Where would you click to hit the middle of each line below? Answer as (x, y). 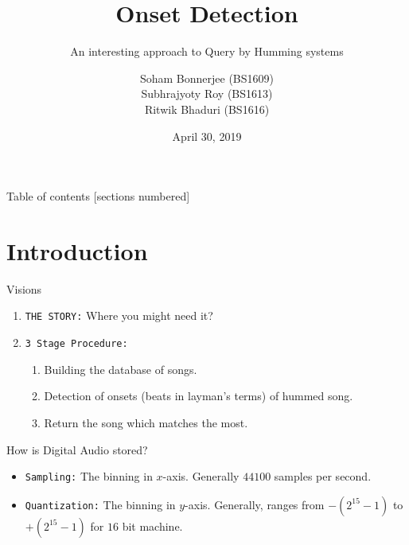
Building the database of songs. (121, 369)
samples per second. (323, 476)
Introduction (77, 250)
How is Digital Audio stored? (77, 449)
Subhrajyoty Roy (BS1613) (207, 93)
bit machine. (152, 526)
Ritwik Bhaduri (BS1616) (207, 109)
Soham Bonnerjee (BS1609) (207, 78)
